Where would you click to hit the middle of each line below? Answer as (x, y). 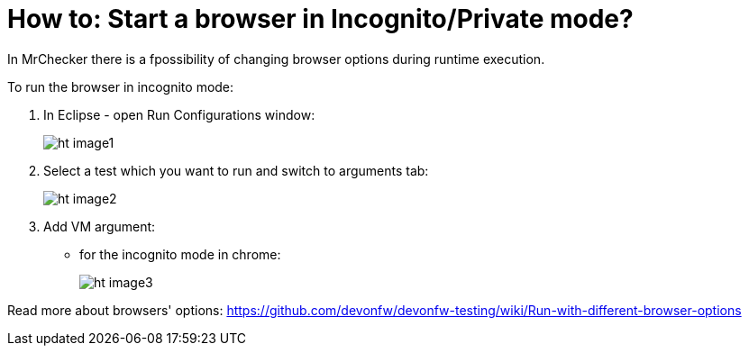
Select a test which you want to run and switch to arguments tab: (236, 170)
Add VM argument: (100, 226)
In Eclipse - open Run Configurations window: (179, 114)
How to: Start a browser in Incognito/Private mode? (320, 19)
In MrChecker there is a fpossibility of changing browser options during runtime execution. (276, 59)
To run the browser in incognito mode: (121, 86)
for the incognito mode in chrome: (180, 254)
